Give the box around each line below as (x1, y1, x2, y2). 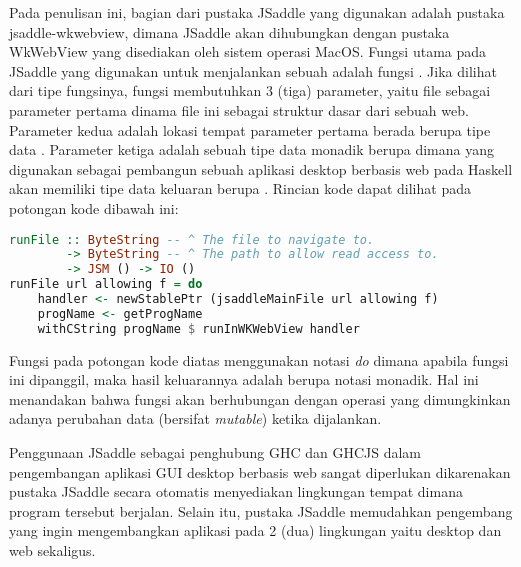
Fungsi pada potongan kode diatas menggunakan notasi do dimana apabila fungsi (9, 349, 509, 370)
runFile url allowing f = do (9, 277, 203, 292)
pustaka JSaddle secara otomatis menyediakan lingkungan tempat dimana (9, 481, 463, 502)
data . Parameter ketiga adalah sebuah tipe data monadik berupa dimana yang (9, 139, 494, 160)
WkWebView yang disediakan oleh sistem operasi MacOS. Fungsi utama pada (9, 41, 487, 62)
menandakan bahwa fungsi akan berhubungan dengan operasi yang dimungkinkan (9, 388, 511, 409)
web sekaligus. (9, 540, 96, 560)
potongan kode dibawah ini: (9, 197, 179, 218)
